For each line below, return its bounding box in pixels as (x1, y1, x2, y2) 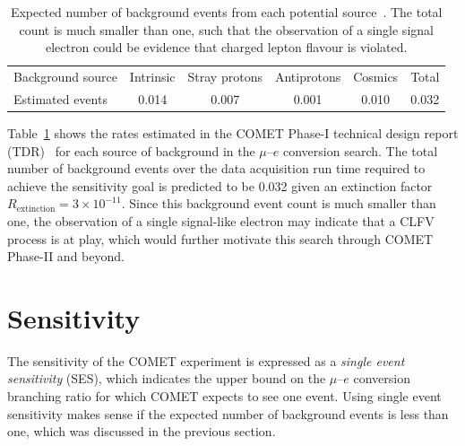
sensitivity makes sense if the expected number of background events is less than (7, 404, 449, 423)
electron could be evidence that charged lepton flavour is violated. (45, 38, 408, 57)
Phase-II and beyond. (7, 247, 125, 266)
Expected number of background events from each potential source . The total (10, 3, 443, 21)
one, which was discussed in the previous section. (7, 422, 276, 441)
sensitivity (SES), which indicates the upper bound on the (7, 369, 326, 388)
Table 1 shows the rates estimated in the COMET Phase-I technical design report (7, 123, 459, 142)
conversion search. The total (283, 141, 438, 160)
